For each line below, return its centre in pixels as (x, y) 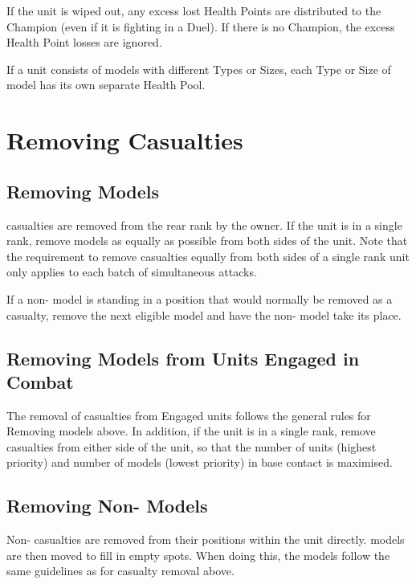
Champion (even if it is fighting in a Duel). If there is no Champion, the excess (201, 26)
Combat (40, 381)
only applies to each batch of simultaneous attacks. (132, 272)
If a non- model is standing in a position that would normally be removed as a (200, 298)
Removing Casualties (125, 140)
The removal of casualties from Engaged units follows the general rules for (189, 415)
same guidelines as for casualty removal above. (120, 571)
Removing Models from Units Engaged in (183, 358)
